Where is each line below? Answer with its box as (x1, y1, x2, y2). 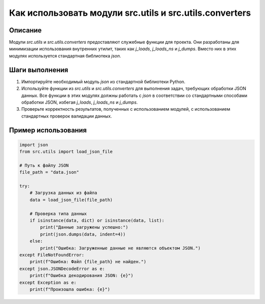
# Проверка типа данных (29, 211, 87, 216)
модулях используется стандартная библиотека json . (9, 53, 121, 59)
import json (19, 142, 49, 148)
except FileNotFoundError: (19, 252, 84, 258)
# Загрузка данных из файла (29, 190, 98, 196)
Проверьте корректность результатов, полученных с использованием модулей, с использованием (21, 106, 231, 112)
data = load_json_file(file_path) (29, 197, 113, 203)
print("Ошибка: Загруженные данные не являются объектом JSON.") (40, 245, 201, 251)
